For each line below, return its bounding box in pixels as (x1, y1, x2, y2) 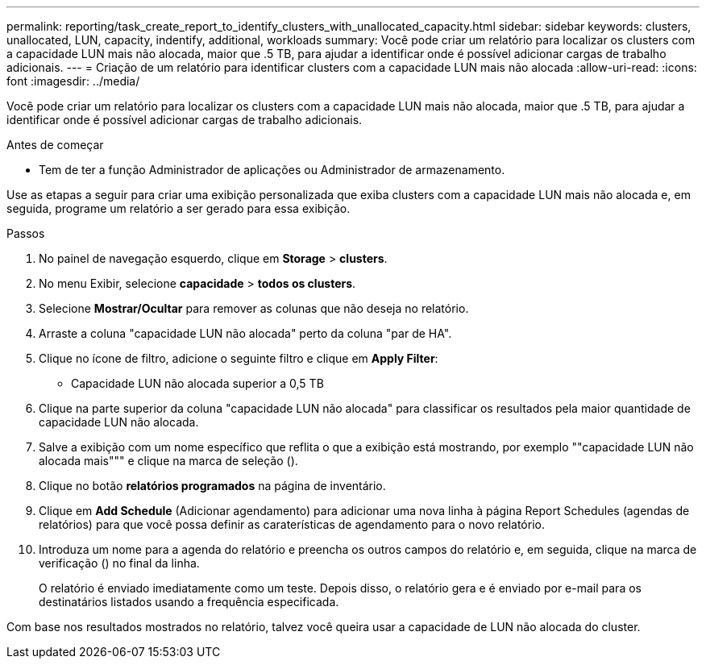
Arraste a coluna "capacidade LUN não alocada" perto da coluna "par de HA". (39, 326, 452, 340)
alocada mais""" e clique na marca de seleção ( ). (39, 454, 298, 468)
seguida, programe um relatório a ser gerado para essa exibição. (6, 202, 351, 215)
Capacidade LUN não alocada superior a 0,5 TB (71, 376, 324, 390)
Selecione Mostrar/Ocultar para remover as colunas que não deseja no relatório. (39, 301, 469, 315)
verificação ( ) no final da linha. (39, 556, 200, 570)
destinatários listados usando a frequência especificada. (39, 595, 339, 609)
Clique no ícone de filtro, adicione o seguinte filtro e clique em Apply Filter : (39, 351, 438, 365)
